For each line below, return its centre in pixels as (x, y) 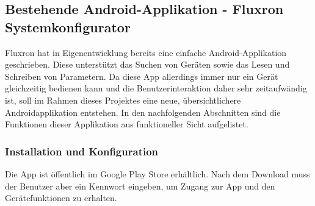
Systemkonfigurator (68, 27)
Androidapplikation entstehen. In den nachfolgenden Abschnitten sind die (143, 112)
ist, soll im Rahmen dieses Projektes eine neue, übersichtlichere (123, 100)
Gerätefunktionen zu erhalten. (61, 198)
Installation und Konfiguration (82, 151)
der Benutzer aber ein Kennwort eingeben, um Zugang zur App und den (140, 186)
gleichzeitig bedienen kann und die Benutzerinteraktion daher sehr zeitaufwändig (156, 88)
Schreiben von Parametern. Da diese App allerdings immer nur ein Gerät (142, 76)
